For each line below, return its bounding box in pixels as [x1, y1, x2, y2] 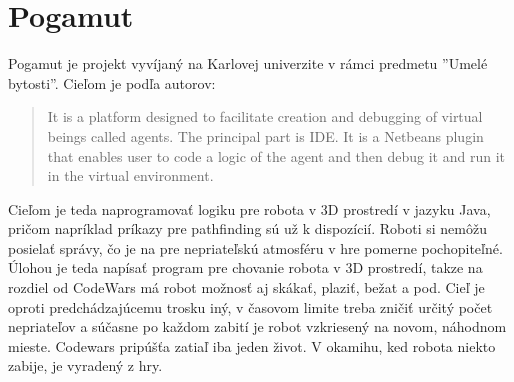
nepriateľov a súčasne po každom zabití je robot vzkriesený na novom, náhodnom [8, 316, 507, 337]
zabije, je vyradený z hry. [8, 355, 163, 376]
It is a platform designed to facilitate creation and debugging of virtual [47, 106, 483, 127]
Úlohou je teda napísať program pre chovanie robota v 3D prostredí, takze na [8, 257, 483, 278]
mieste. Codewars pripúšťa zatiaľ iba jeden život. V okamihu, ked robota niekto [8, 335, 496, 356]
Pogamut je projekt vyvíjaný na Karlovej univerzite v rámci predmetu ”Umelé [8, 53, 488, 74]
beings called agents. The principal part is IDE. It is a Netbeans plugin [47, 125, 484, 146]
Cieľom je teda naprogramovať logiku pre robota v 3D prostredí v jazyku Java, [8, 198, 491, 219]
